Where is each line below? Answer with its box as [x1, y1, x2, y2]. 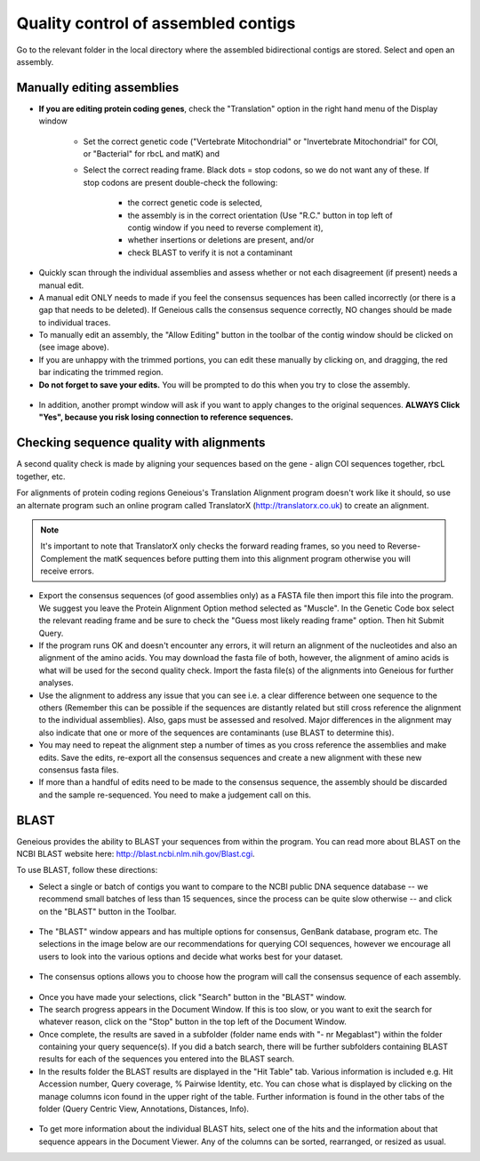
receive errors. [40, 565, 95, 577]
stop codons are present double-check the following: [83, 177, 278, 188]
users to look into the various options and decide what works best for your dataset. [38, 951, 344, 962]
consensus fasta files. [38, 765, 119, 775]
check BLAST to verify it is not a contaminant [127, 247, 293, 258]
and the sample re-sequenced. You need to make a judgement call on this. [38, 789, 311, 800]
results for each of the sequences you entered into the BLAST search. [38, 1053, 295, 1064]
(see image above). [38, 342, 110, 353]
